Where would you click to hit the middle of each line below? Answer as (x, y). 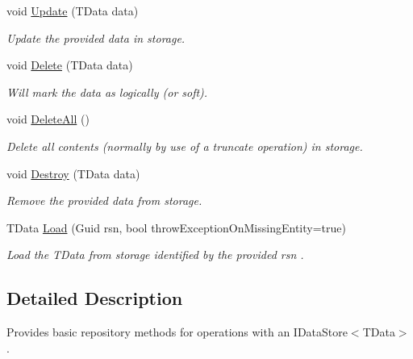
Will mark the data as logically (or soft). (107, 92)
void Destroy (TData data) (73, 173)
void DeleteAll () (48, 119)
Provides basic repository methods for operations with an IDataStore (177, 332)
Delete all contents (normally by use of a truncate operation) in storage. (185, 146)
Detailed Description (95, 298)
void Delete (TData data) (70, 65)
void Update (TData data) (73, 10)
